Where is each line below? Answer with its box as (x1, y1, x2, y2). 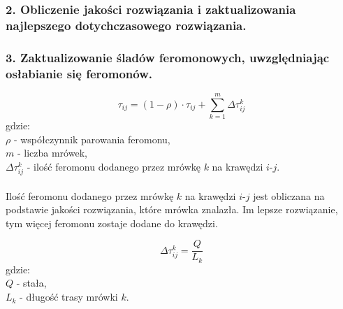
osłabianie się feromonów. (6, 64, 152, 82)
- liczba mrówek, (17, 145, 87, 160)
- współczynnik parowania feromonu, (13, 131, 170, 146)
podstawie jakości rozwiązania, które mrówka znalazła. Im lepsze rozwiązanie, (6, 202, 338, 217)
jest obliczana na (253, 188, 325, 203)
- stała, (16, 275, 47, 290)
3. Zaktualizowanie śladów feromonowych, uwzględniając (6, 48, 330, 66)
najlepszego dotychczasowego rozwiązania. (6, 16, 247, 34)
